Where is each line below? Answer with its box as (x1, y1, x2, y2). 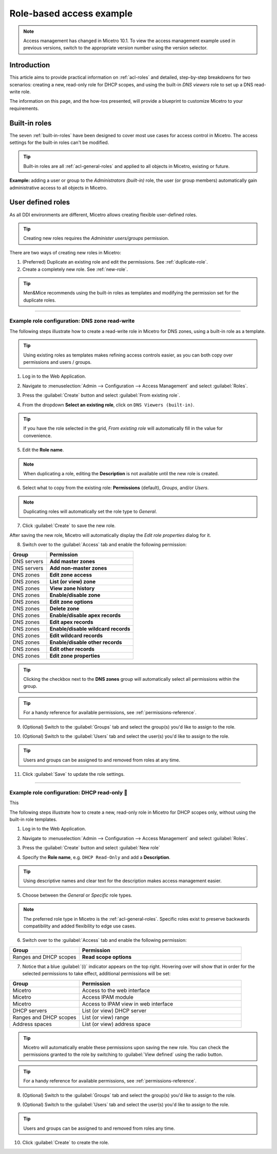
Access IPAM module (82, 993, 133, 1000)
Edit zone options (49, 598, 93, 605)
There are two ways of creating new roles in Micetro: (9, 249, 122, 255)
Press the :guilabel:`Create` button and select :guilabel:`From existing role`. (22, 392, 181, 398)
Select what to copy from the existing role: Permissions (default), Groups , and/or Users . (22, 485, 209, 491)
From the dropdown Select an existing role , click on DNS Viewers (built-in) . (22, 401, 195, 408)
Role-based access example (9, 8, 133, 19)
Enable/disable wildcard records (49, 625, 130, 632)
